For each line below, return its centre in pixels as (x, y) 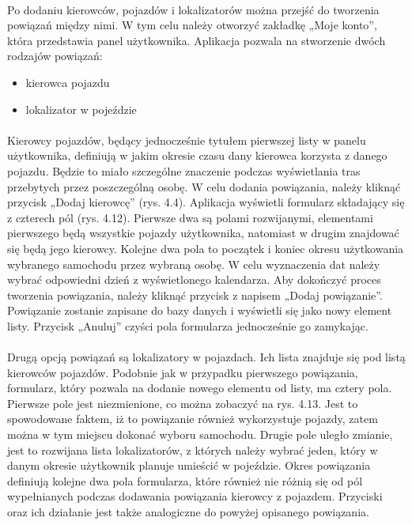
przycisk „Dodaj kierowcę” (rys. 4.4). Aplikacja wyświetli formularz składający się (206, 202)
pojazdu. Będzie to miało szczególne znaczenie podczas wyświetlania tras (184, 170)
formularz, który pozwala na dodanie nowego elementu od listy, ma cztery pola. (200, 388)
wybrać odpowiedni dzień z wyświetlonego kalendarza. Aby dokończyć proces (194, 279)
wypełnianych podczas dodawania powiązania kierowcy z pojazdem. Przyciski (195, 496)
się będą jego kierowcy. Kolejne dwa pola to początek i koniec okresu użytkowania (206, 248)
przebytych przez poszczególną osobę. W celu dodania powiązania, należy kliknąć (204, 186)
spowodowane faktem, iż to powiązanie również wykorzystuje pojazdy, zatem (193, 419)
